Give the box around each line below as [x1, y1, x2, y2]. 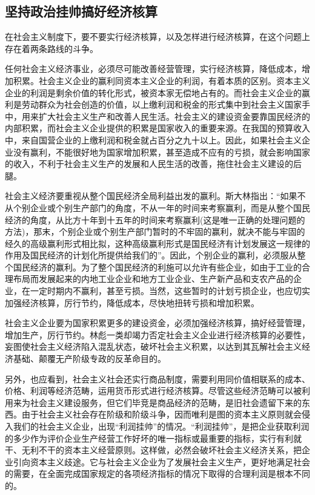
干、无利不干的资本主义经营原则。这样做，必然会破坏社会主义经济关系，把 [5, 444, 302, 456]
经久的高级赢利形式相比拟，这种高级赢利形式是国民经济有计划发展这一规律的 [5, 237, 310, 249]
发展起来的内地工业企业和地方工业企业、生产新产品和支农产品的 [38, 272, 293, 285]
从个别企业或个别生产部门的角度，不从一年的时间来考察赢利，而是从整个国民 [5, 201, 310, 214]
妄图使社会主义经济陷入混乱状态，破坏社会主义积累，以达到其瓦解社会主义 [5, 340, 302, 353]
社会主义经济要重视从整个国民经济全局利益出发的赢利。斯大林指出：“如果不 [5, 189, 306, 202]
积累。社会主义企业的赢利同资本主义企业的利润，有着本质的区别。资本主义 [13, 74, 310, 87]
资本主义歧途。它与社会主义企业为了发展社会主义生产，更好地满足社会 [30, 455, 310, 468]
